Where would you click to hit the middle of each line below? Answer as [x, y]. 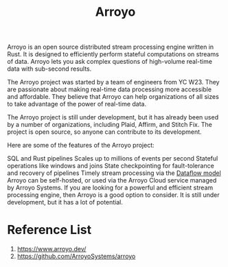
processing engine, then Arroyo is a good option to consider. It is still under [113, 195]
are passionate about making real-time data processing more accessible [109, 89]
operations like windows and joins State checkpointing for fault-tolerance [111, 166]
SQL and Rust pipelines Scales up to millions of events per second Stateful [113, 159]
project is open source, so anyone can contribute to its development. [104, 132]
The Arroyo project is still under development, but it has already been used [113, 117]
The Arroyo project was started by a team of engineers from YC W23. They [113, 82]
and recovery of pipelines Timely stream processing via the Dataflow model [114, 173]
